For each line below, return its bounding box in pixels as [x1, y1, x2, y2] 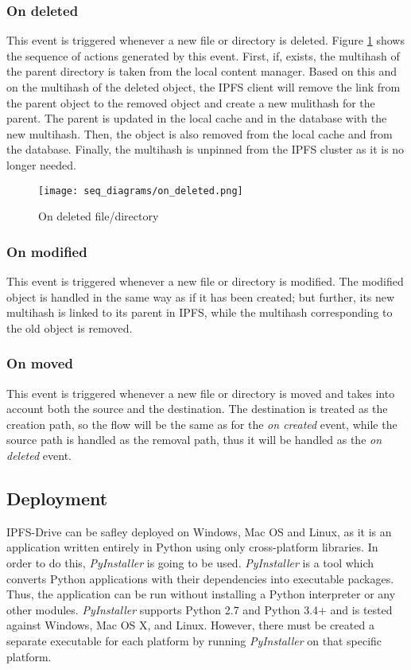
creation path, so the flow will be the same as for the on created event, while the [6, 415, 397, 432]
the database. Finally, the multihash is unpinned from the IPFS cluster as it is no [6, 141, 405, 158]
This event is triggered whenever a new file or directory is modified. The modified [6, 273, 404, 290]
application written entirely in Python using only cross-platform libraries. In [6, 539, 378, 555]
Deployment [6, 485, 108, 510]
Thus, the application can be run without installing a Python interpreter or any [6, 586, 396, 602]
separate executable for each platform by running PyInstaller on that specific [6, 632, 382, 649]
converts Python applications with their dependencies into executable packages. [6, 570, 394, 586]
